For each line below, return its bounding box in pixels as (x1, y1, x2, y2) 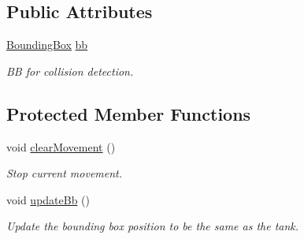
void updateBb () (6, 191, 91, 207)
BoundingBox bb (6, 36, 88, 53)
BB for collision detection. (6, 62, 134, 79)
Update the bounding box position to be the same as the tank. (6, 218, 299, 234)
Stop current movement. (6, 165, 123, 181)
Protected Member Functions (6, 101, 251, 125)
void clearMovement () (6, 138, 116, 155)
